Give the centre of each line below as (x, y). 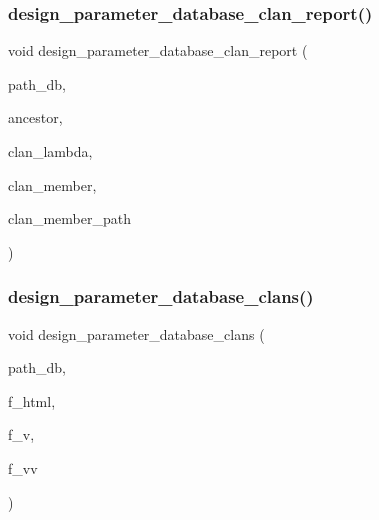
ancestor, (35, 117)
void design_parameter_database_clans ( (136, 333)
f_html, (32, 400)
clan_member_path (69, 218)
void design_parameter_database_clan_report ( (158, 50)
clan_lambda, (50, 151)
